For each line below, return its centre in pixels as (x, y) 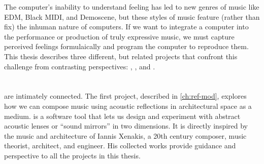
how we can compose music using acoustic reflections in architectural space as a (128, 106)
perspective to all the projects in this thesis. (72, 155)
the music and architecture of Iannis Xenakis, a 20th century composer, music (125, 135)
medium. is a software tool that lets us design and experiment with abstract (122, 116)
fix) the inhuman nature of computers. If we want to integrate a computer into (126, 27)
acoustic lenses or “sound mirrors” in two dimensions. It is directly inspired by (126, 126)
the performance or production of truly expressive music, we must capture (119, 36)
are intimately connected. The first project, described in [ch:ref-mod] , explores (125, 96)
